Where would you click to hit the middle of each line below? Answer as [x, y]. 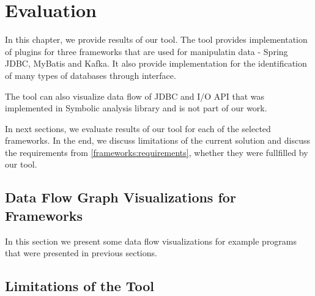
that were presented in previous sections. [81, 253]
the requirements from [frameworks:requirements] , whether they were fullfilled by [157, 152]
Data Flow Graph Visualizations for [120, 197]
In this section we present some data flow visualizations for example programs [151, 241]
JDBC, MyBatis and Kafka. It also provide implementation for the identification [156, 63]
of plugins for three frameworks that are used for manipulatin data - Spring [146, 51]
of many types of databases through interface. [91, 75]
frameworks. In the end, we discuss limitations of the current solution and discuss [157, 140]
